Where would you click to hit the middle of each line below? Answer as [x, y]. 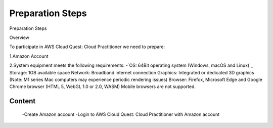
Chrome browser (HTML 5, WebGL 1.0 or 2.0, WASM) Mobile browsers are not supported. [103, 87]
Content [22, 101]
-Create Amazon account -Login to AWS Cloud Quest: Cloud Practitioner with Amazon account [121, 114]
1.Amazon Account [29, 56]
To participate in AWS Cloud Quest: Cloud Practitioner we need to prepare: [87, 47]
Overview [19, 37]
